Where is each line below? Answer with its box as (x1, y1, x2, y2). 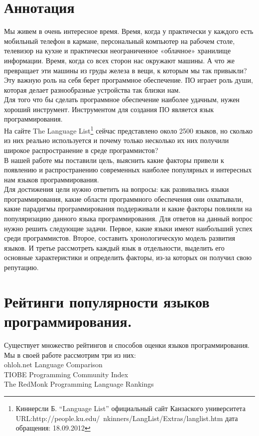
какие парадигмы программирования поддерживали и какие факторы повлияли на (4, 203, 252, 214)
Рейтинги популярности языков (4, 291, 210, 311)
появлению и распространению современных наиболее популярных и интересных (4, 164, 252, 175)
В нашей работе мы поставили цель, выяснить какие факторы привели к (4, 154, 224, 165)
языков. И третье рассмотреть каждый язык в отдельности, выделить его (4, 242, 225, 253)
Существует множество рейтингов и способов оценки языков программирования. (4, 339, 250, 350)
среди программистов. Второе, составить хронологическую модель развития (4, 233, 236, 243)
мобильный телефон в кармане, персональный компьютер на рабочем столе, (4, 35, 235, 46)
